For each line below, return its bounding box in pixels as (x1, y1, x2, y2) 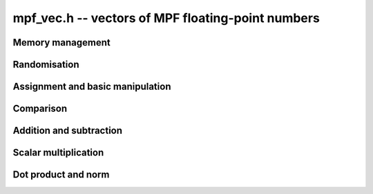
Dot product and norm (12, 169, 110, 181)
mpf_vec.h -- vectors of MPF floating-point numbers (12, 10, 321, 26)
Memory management (12, 37, 111, 48)
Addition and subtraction (12, 125, 123, 137)
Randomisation (12, 59, 79, 70)
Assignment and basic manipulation (12, 81, 171, 93)
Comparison (12, 103, 68, 115)
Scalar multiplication (12, 147, 104, 159)
